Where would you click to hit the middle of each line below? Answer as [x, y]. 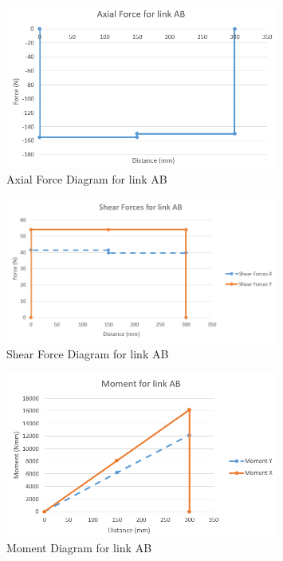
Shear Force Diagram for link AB [88, 353]
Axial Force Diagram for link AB [87, 179]
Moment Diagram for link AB [79, 548]
